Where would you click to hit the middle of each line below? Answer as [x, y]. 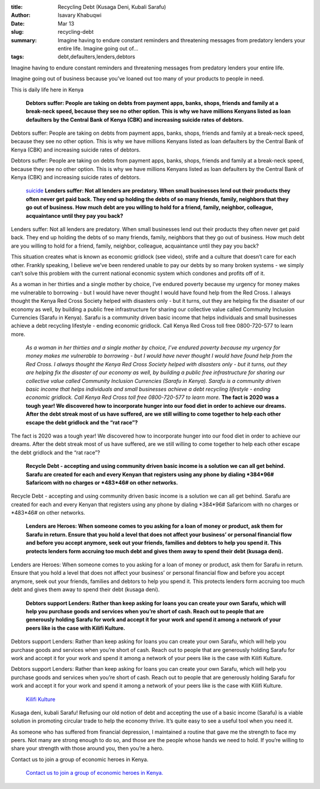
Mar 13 [66, 23]
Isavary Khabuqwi [80, 15]
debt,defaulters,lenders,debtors [97, 57]
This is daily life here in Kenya [47, 90]
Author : [21, 15]
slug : [17, 32]
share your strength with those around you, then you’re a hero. [87, 749]
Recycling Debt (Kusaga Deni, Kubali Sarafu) [112, 7]
